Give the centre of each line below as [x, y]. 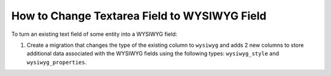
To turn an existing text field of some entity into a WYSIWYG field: [94, 34]
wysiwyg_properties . [57, 62]
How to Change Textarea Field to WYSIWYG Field [139, 16]
